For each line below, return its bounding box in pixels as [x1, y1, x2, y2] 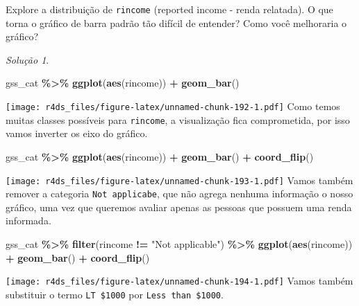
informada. [6, 213, 51, 228]
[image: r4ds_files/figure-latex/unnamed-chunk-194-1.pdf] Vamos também [6, 273, 353, 288]
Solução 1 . [6, 52, 49, 66]
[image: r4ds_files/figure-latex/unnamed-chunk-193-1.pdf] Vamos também [6, 172, 353, 187]
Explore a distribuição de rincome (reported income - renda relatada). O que [6, 2, 333, 16]
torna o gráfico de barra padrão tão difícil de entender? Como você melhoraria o [6, 15, 347, 30]
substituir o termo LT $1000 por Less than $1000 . [6, 287, 224, 301]
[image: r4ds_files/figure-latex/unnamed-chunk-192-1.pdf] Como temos [6, 99, 340, 114]
